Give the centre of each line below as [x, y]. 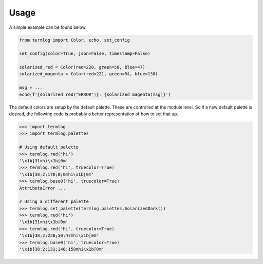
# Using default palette [49, 147]
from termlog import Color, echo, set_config [75, 40]
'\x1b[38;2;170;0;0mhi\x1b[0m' [57, 174]
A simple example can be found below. [48, 27]
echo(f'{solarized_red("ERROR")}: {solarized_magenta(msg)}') [95, 94]
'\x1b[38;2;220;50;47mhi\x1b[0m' [59, 236]
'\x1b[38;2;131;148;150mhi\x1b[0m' [62, 249]
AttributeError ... [42, 188]
